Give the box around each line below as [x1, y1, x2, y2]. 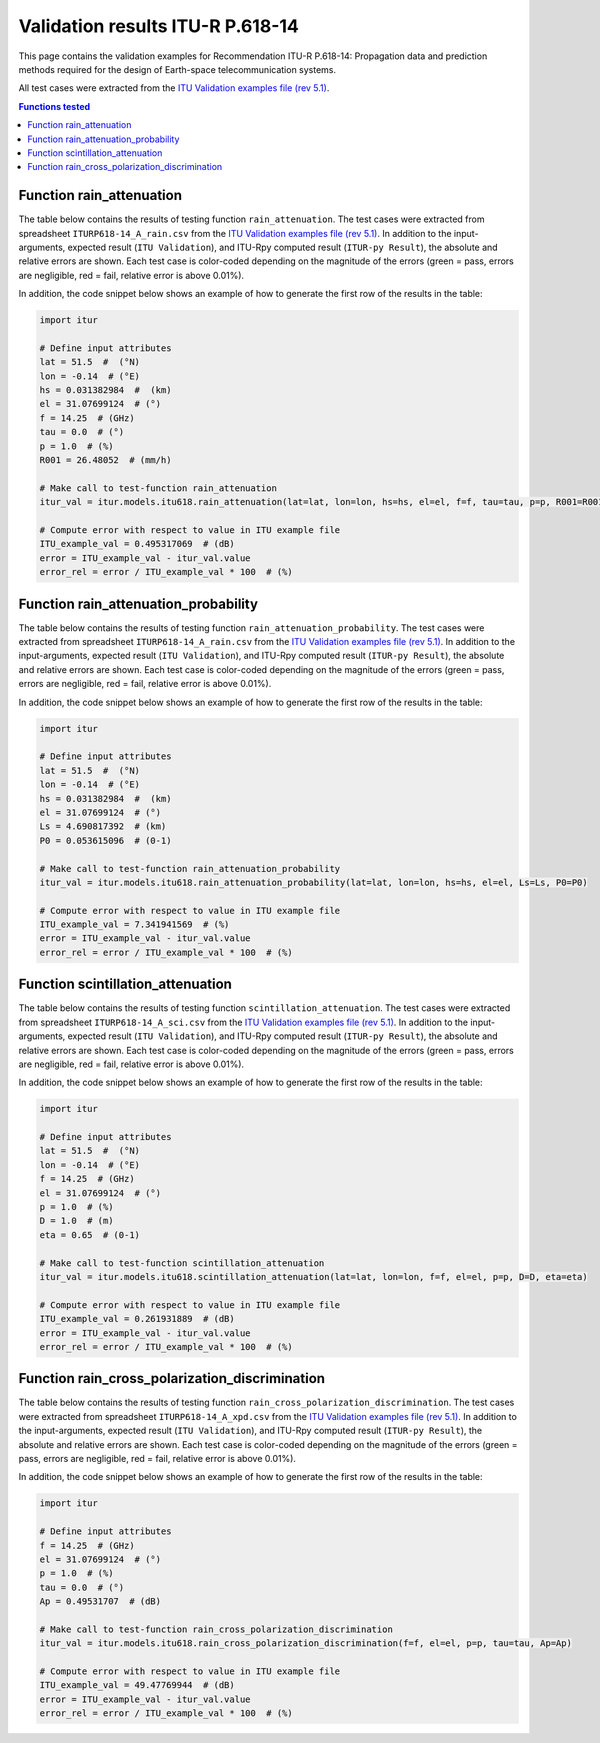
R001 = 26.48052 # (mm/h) [39, 455, 172, 466]
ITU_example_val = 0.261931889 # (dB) [39, 1313, 235, 1325]
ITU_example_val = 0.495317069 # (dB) [39, 538, 235, 550]
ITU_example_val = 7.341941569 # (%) [39, 919, 230, 930]
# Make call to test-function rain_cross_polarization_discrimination [39, 1623, 394, 1635]
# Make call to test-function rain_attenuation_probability [39, 863, 341, 874]
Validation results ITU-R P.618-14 [18, 15, 300, 37]
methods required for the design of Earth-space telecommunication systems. [18, 63, 337, 75]
